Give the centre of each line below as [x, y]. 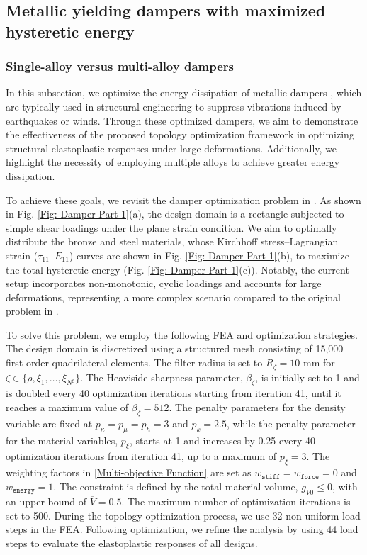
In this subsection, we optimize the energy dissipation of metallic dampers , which [184, 92]
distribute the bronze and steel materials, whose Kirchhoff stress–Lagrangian [172, 241]
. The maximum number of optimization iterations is [236, 501]
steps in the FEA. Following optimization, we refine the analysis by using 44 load [182, 529]
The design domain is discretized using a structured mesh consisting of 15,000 [175, 348]
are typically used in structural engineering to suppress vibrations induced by [174, 106]
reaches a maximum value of [67, 407]
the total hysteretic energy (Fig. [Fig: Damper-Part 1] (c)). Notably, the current [177, 269]
